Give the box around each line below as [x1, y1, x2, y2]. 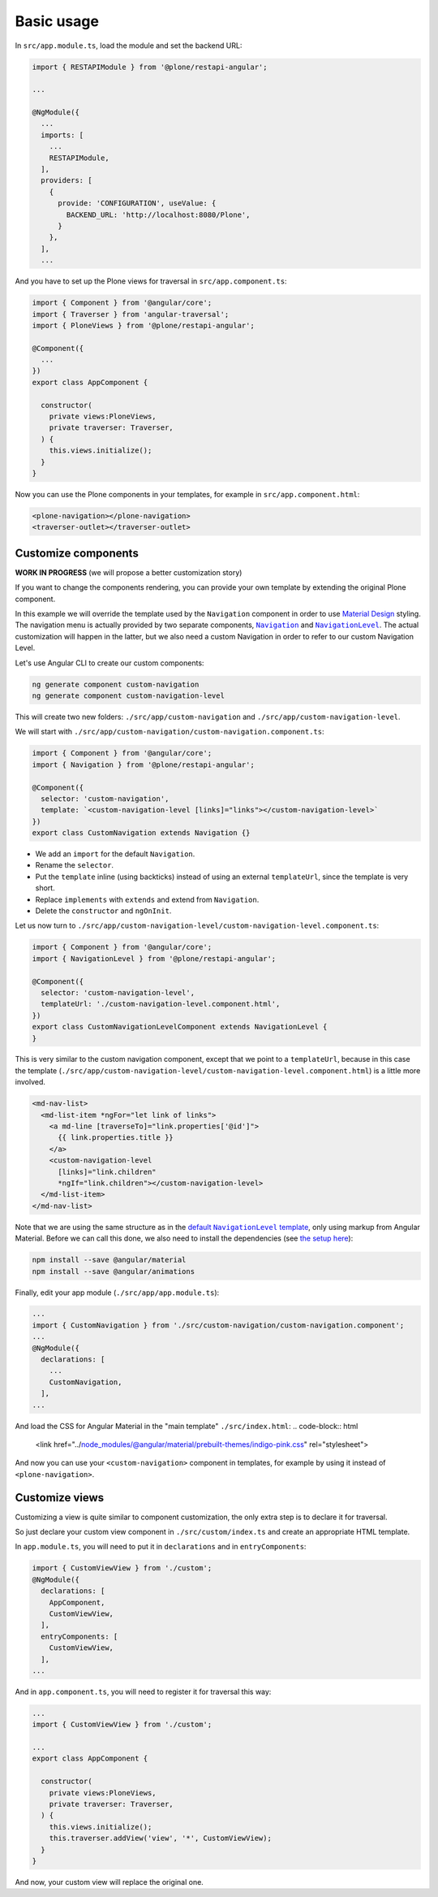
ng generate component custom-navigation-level [32, 691, 225, 700]
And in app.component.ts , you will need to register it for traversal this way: [15, 1687, 272, 1696]
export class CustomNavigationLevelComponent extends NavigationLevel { [32, 1022, 328, 1032]
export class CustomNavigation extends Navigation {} [32, 829, 251, 838]
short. [35, 883, 56, 893]
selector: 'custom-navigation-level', [41, 988, 195, 997]
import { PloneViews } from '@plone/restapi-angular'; [32, 321, 255, 330]
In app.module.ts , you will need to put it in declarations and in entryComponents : [15, 1542, 307, 1552]
